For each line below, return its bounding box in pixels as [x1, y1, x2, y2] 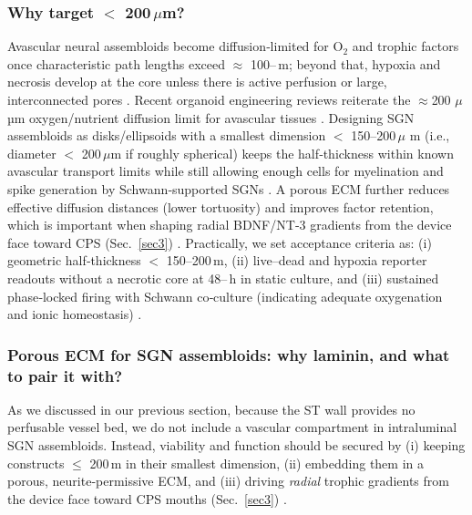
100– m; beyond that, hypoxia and [250, 54, 441, 73]
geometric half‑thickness [7, 251, 141, 270]
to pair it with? [7, 364, 123, 386]
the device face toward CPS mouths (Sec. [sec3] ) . [7, 489, 287, 508]
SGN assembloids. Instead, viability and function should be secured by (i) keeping [7, 436, 466, 455]
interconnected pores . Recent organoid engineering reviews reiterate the [7, 90, 411, 108]
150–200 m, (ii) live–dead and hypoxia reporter [166, 251, 427, 270]
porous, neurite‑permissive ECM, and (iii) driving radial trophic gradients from [7, 471, 449, 490]
